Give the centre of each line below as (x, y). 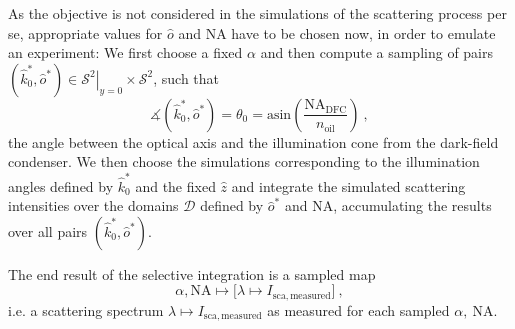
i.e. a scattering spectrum (86, 309)
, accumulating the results (412, 205)
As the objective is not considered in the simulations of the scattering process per (257, 13)
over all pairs (48, 230)
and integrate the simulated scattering (348, 185)
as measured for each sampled (358, 309)
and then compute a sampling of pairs (377, 52)
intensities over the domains (93, 205)
